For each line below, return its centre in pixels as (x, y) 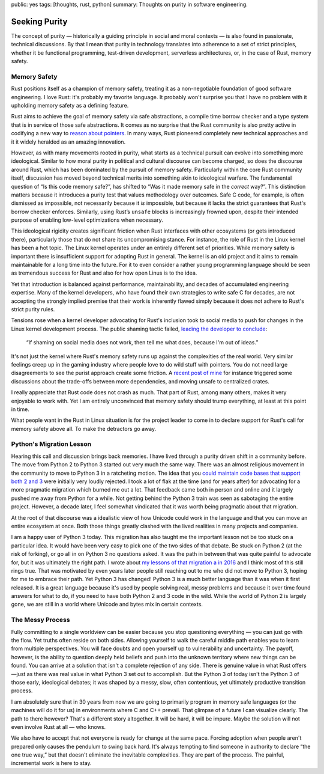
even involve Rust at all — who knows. (58, 727)
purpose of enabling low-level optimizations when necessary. (87, 220)
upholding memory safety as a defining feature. (70, 105)
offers (299, 666)
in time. (20, 409)
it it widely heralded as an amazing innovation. (68, 142)
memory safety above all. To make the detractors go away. (83, 428)
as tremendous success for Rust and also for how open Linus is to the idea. (104, 273)
